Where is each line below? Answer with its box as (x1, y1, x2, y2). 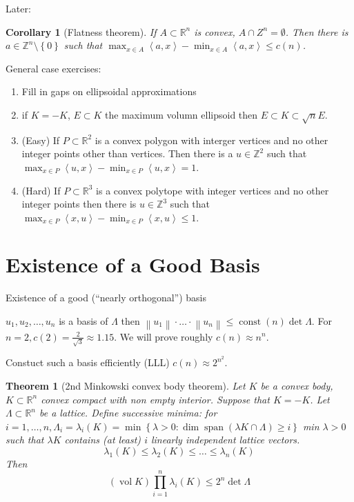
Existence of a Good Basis (6, 250, 260, 279)
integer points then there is (21, 197, 137, 211)
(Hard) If (21, 183, 61, 197)
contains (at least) (64, 432, 141, 447)
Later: (6, 1, 31, 15)
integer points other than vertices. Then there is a (21, 146, 233, 161)
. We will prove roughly (114, 329, 213, 343)
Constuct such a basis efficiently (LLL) (6, 355, 170, 370)
